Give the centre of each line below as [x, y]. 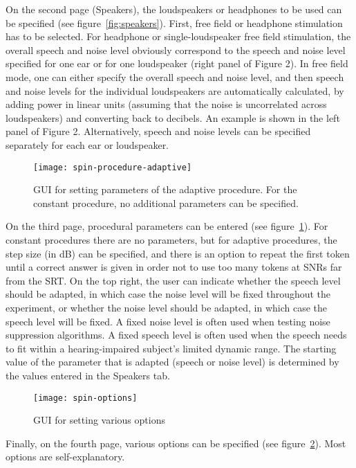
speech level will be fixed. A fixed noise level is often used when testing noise [168, 321]
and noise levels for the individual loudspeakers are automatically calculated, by [175, 90]
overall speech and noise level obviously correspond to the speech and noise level [176, 49]
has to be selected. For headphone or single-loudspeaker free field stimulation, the [178, 36]
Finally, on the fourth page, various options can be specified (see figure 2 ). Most [176, 443]
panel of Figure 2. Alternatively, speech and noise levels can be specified [158, 131]
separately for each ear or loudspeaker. [87, 144]
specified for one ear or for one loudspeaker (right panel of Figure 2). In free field [177, 63]
